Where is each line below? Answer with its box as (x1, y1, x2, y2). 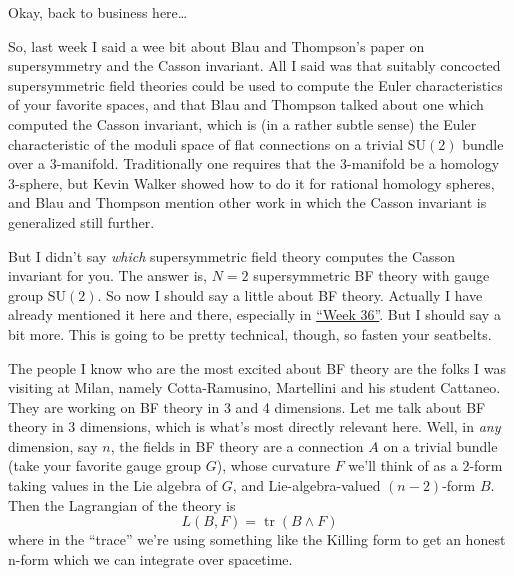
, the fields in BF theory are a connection (110, 435, 364, 456)
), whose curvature (216, 455, 331, 476)
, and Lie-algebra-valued (232, 475, 381, 496)
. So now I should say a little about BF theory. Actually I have (97, 284, 483, 305)
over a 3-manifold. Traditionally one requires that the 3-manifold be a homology (8, 153, 500, 174)
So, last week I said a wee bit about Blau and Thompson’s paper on (8, 35, 425, 56)
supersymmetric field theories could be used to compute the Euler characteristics (8, 74, 503, 95)
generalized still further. (8, 211, 155, 232)
